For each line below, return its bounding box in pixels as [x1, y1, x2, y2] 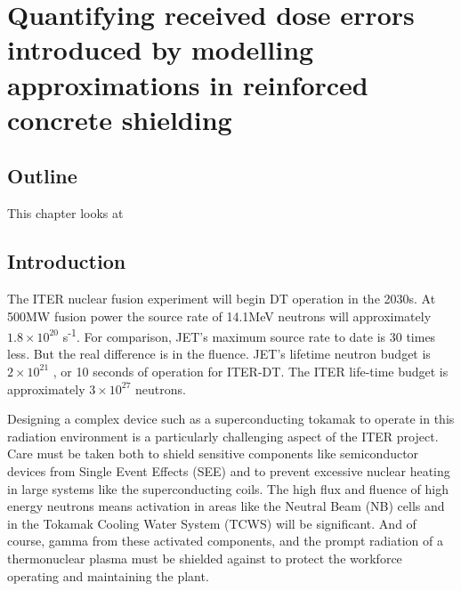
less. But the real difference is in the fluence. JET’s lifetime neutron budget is [7, 344, 431, 363]
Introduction [7, 247, 126, 275]
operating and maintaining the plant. [7, 566, 209, 585]
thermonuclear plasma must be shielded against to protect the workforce [7, 548, 402, 567]
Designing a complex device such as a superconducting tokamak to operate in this [7, 409, 455, 428]
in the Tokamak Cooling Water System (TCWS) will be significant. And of [7, 514, 417, 532]
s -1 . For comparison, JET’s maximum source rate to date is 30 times [62, 325, 436, 345]
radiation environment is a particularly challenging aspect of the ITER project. [7, 426, 439, 445]
